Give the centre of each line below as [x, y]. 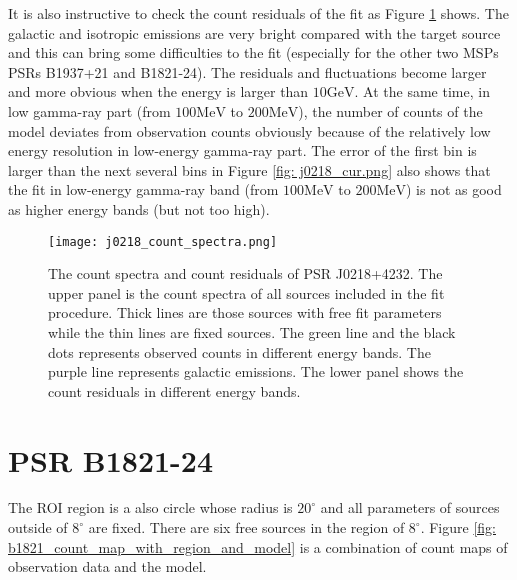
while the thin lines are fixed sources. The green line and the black [252, 331]
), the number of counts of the [390, 110]
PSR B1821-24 [111, 459]
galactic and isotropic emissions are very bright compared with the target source [254, 32]
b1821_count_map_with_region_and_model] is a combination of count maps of [258, 546]
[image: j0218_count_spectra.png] [163, 241]
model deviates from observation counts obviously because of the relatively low [249, 130]
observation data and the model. [107, 566]
